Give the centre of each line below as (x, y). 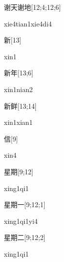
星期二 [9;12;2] (25, 237)
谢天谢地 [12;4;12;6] (32, 7)
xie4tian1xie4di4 (28, 23)
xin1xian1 (18, 122)
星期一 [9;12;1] (25, 204)
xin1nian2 (18, 89)
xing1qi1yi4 (21, 221)
